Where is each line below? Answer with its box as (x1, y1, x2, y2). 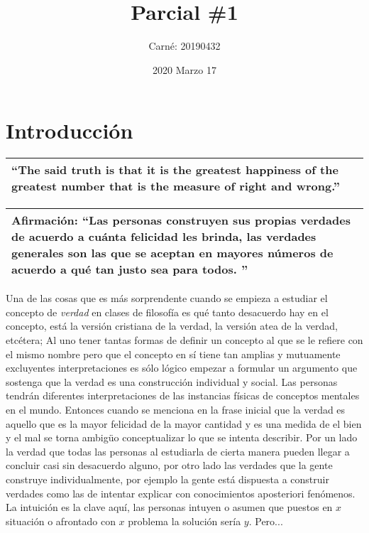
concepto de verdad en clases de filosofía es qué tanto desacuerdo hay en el (6, 304, 329, 319)
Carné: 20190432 (148, 38, 221, 53)
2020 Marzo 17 (153, 62, 216, 77)
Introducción (6, 116, 133, 145)
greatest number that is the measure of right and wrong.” (11, 178, 340, 195)
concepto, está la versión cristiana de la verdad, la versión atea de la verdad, (6, 318, 338, 333)
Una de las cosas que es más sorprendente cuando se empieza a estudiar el (6, 291, 328, 306)
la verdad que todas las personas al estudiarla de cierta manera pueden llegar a (6, 443, 350, 458)
